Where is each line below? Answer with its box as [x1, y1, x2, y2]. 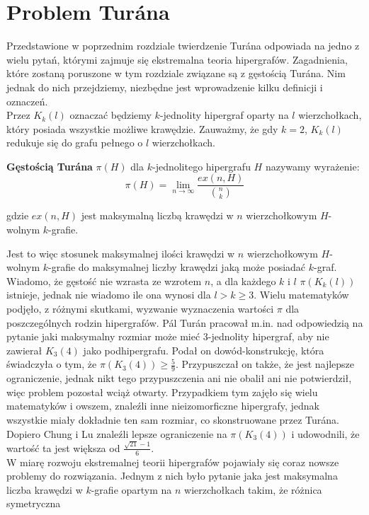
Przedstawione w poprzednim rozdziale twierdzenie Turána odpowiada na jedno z [6, 38, 360, 53]
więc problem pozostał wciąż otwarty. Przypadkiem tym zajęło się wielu [6, 384, 318, 399]
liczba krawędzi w [6, 482, 83, 497]
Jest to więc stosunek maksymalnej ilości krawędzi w [6, 245, 235, 260]
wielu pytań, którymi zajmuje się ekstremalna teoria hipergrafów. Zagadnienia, [6, 52, 348, 66]
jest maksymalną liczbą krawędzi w [81, 208, 234, 223]
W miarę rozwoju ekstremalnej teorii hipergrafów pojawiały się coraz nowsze [6, 454, 339, 469]
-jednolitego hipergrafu [152, 158, 251, 173]
